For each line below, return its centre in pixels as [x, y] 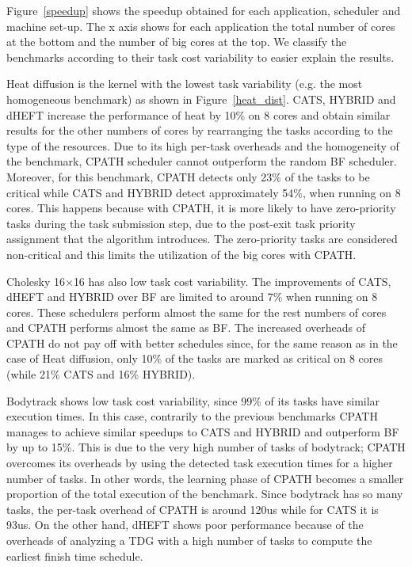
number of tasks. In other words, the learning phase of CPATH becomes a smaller [205, 478]
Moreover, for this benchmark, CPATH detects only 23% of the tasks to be [188, 176]
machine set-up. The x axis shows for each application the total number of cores [201, 26]
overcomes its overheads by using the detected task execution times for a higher [200, 463]
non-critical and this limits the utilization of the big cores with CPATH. [181, 254]
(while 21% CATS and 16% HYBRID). [101, 374]
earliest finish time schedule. [75, 556]
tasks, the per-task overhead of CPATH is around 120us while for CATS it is [193, 509]
